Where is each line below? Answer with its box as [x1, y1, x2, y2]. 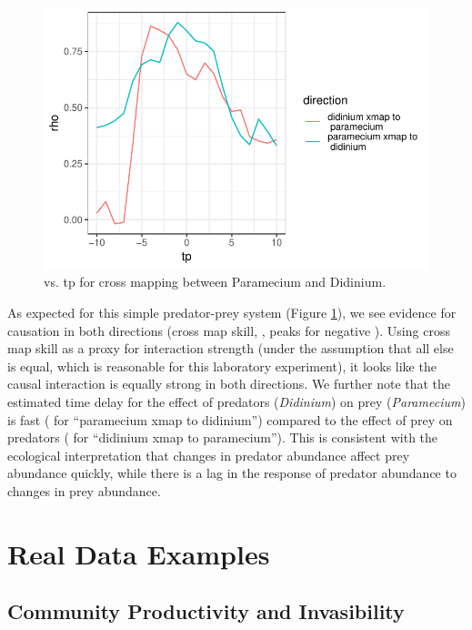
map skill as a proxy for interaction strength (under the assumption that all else [7, 339, 454, 358]
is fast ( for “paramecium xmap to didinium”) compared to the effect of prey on [7, 410, 453, 429]
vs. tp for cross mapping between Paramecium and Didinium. [44, 272, 387, 291]
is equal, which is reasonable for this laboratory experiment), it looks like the [7, 356, 437, 375]
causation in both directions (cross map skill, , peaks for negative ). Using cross [7, 320, 450, 340]
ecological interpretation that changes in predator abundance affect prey [7, 445, 410, 464]
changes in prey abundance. [7, 481, 161, 500]
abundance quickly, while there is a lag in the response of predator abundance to [7, 463, 457, 483]
